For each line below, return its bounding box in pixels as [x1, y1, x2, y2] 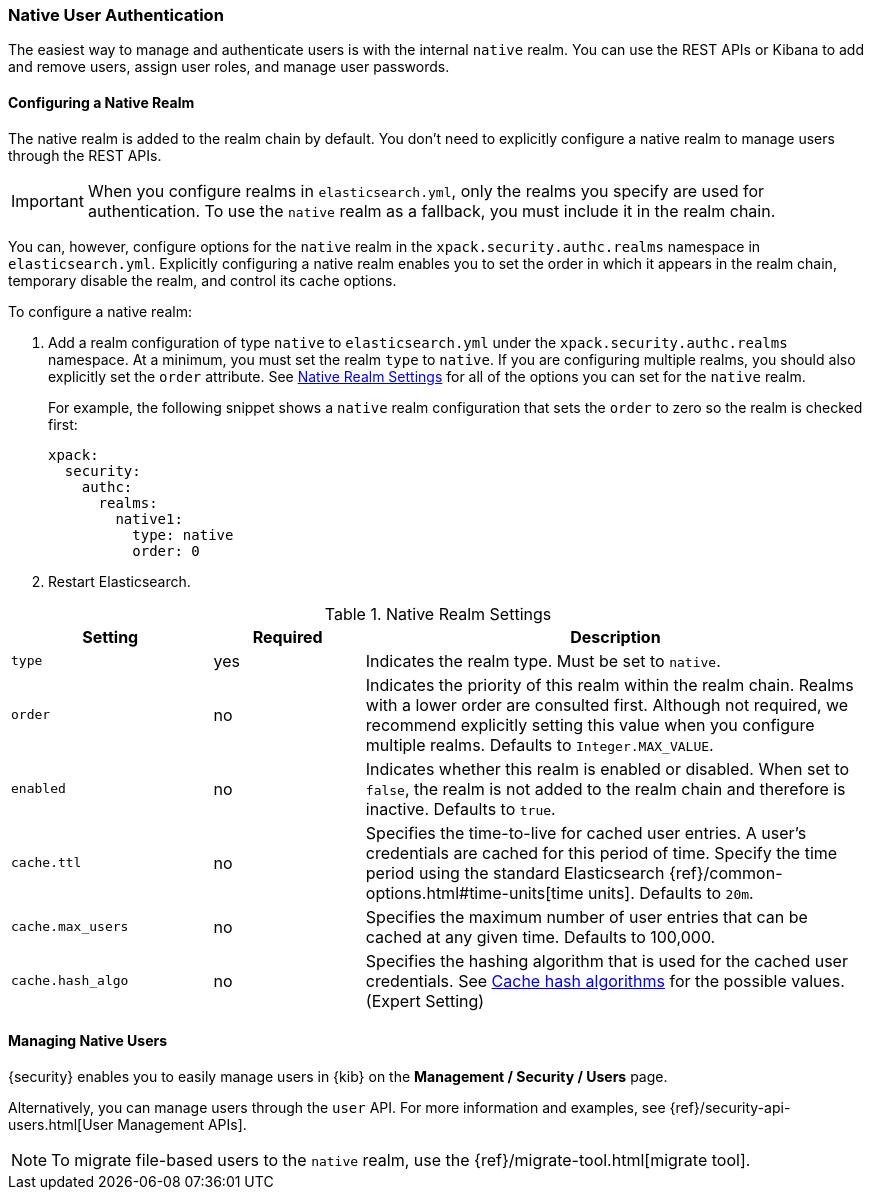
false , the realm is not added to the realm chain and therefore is [365, 778, 846, 799]
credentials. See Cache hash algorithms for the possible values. [365, 970, 845, 991]
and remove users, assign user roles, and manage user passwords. [8, 58, 450, 76]
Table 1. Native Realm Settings [324, 603, 552, 624]
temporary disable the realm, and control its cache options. [8, 271, 397, 289]
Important [11, 190, 84, 211]
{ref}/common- [668, 862, 783, 883]
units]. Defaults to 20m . [588, 882, 754, 903]
